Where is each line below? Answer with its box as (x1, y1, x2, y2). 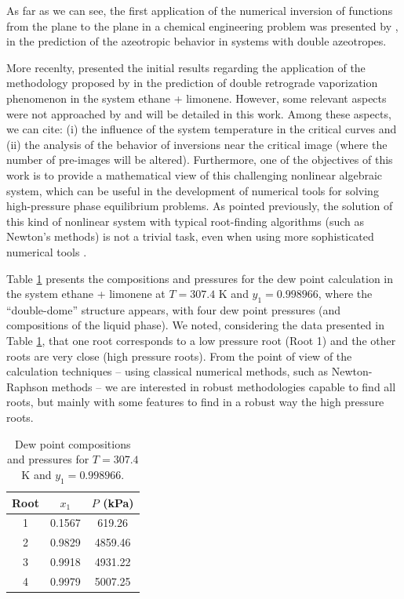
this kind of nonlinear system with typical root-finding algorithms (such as (6, 212, 365, 229)
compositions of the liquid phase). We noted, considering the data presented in (6, 317, 384, 333)
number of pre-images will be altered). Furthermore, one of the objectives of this (6, 151, 393, 168)
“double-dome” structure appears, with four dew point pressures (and (6, 301, 341, 318)
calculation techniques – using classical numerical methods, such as (6, 363, 329, 379)
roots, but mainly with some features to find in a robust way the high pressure (6, 394, 384, 410)
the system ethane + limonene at (6, 285, 166, 302)
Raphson (6, 378, 49, 394)
